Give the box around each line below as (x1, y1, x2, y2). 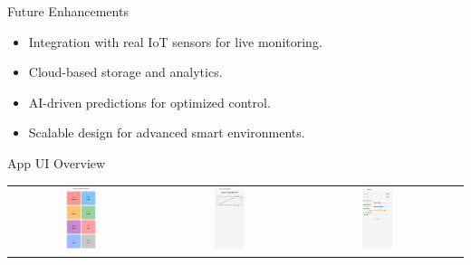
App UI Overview (7, 153, 106, 172)
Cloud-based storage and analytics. (28, 62, 223, 81)
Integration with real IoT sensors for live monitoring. (28, 32, 322, 51)
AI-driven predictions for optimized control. (28, 92, 271, 111)
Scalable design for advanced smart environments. (28, 123, 305, 142)
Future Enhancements (7, 2, 129, 20)
